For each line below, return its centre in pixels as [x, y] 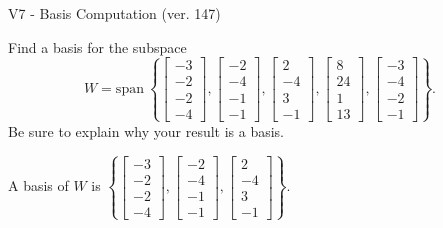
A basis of [38, 185]
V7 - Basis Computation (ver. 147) [114, 13]
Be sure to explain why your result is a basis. [146, 130]
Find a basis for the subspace [97, 46]
